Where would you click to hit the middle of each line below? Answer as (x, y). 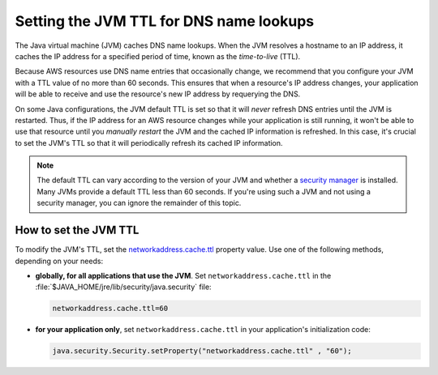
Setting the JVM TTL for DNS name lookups (165, 21)
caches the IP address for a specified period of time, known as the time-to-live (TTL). (158, 56)
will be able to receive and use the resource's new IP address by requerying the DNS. (158, 94)
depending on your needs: (59, 261)
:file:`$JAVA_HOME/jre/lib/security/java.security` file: (123, 287)
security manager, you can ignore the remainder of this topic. (139, 203)
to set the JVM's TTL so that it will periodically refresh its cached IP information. (149, 143)
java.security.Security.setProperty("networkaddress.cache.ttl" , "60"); (202, 351)
